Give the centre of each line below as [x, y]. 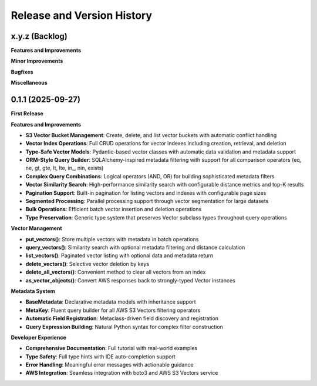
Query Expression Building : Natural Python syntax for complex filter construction [124, 327]
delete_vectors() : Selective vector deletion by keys [87, 264]
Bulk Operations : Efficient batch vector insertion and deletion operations [114, 209]
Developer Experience [39, 337]
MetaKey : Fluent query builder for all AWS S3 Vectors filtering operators [113, 310]
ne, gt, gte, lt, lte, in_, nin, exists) [65, 168]
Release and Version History [82, 15]
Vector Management [36, 228]
